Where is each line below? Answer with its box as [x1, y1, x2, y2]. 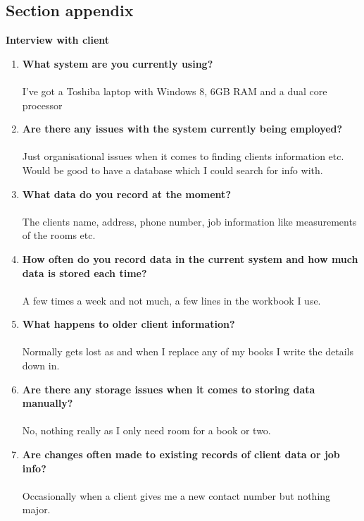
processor [22, 97, 63, 112]
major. [22, 502, 51, 517]
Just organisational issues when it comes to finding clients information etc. [22, 149, 344, 164]
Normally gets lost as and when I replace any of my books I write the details [22, 344, 354, 359]
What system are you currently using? [22, 56, 213, 71]
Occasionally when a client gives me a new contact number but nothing [22, 488, 331, 503]
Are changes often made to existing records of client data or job [22, 447, 340, 462]
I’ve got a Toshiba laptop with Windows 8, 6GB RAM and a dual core [22, 83, 327, 98]
